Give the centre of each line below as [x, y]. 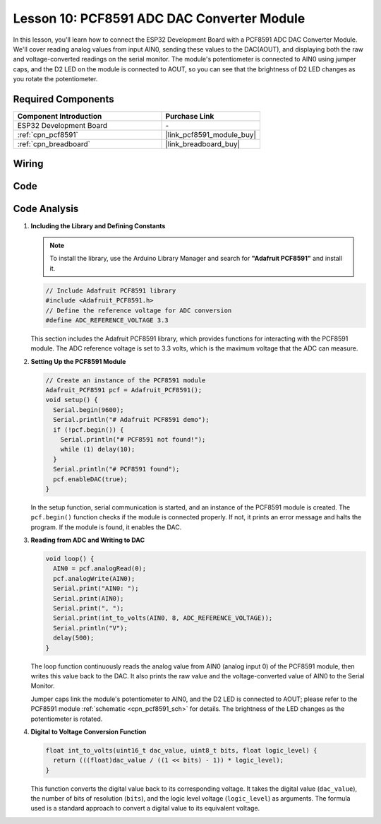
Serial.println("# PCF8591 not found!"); [133, 439]
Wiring [28, 164]
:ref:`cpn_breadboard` [54, 144]
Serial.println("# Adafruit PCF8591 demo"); [131, 420]
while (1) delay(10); [98, 449]
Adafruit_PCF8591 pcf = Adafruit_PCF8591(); [124, 390]
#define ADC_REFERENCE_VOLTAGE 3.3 [107, 320]
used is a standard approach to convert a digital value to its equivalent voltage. [145, 808]
